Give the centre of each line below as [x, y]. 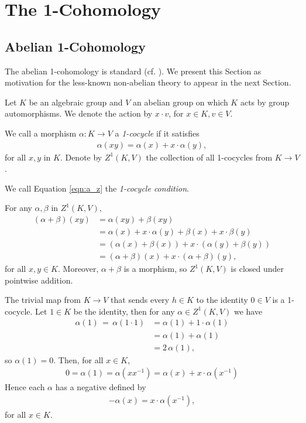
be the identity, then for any [124, 311]
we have [248, 311]
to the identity [222, 300]
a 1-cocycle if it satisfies [157, 133]
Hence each [25, 387]
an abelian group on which [180, 102]
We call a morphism [41, 133]
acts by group [265, 102]
